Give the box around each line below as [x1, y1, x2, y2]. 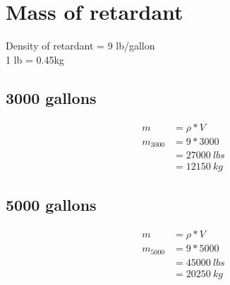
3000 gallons [6, 86, 97, 108]
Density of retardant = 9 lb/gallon [6, 38, 155, 53]
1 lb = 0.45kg [6, 52, 64, 66]
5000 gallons [6, 194, 97, 216]
